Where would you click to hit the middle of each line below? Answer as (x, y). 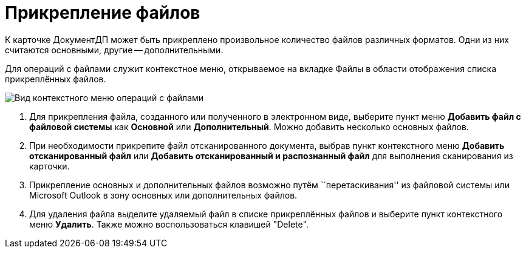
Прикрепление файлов (103, 13)
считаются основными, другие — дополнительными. (114, 50)
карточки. (50, 166)
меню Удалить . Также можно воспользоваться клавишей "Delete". (169, 224)
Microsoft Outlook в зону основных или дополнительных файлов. (163, 195)
